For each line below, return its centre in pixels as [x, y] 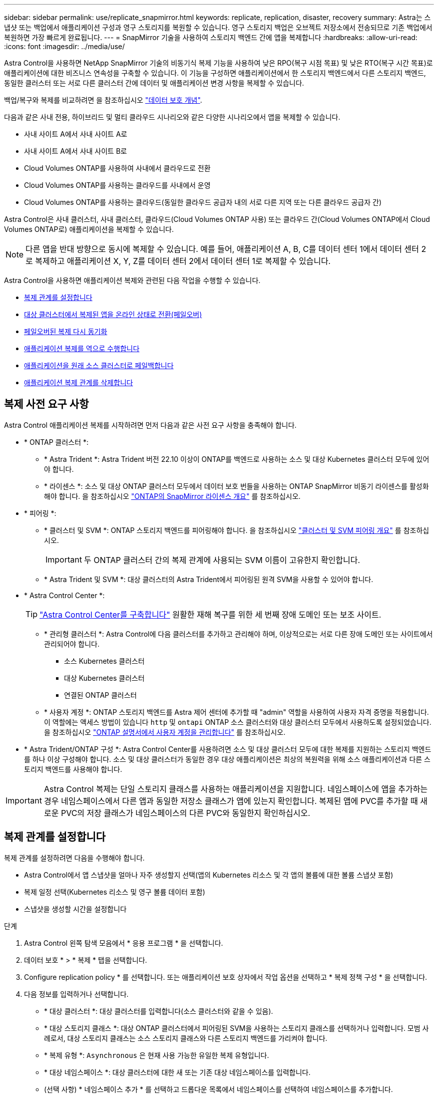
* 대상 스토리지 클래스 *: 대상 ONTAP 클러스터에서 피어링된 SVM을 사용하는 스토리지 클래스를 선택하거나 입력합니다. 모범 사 [236, 1028]
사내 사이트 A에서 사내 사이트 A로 [76, 134]
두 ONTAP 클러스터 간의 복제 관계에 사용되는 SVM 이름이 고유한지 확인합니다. [222, 560]
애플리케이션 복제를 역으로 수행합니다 [82, 348]
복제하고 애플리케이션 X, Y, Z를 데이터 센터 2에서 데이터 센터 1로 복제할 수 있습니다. [183, 261]
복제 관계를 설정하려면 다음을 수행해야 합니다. [74, 858]
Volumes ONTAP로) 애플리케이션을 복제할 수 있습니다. [89, 229]
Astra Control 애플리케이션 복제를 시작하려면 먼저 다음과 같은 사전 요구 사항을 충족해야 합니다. [150, 425]
